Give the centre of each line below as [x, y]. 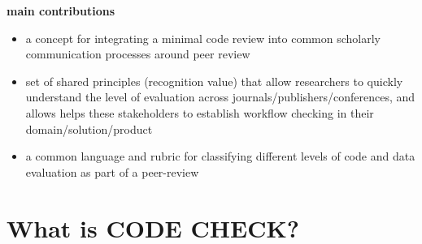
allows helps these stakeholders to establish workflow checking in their [200, 112]
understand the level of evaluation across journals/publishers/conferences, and [220, 97]
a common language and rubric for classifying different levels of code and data [220, 156]
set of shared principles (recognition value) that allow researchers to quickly [214, 81]
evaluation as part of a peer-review [112, 171]
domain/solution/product [89, 128]
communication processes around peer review [138, 54]
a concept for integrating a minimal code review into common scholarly [203, 38]
